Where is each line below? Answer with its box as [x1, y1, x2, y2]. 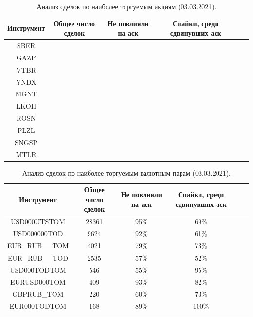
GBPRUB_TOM [12, 289, 64, 299]
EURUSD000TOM [10, 277, 66, 287]
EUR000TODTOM [9, 301, 67, 311]
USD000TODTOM [10, 264, 66, 275]
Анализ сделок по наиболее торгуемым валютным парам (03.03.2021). [22, 168, 231, 178]
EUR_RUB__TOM [7, 241, 69, 251]
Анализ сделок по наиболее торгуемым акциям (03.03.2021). [36, 1, 217, 11]
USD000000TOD [13, 228, 63, 239]
